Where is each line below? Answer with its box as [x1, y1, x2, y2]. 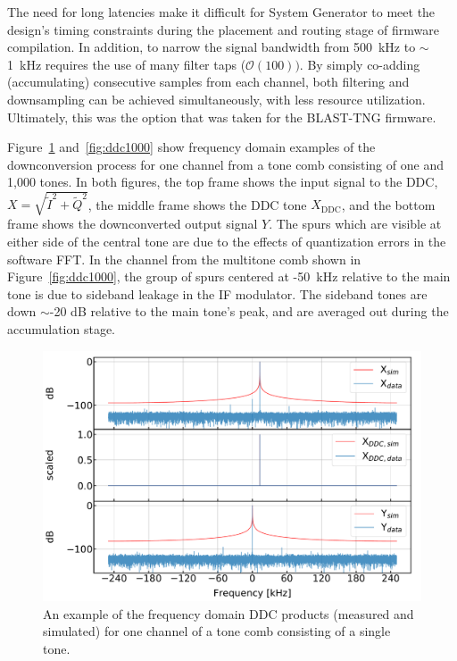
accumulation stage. [7, 320, 116, 339]
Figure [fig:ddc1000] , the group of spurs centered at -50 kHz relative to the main [7, 267, 451, 286]
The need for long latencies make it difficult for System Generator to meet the [7, 3, 436, 21]
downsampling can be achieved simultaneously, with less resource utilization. [7, 89, 426, 108]
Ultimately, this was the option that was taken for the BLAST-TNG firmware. [7, 107, 436, 126]
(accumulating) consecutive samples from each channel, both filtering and [7, 72, 410, 91]
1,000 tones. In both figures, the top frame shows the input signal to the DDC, [7, 172, 438, 191]
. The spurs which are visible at [269, 214, 442, 233]
